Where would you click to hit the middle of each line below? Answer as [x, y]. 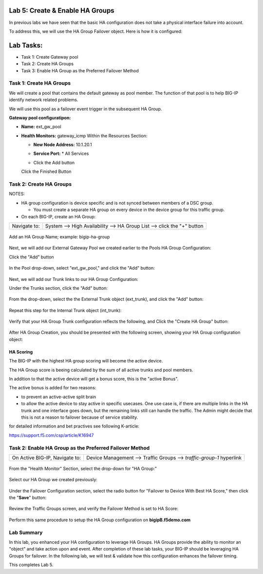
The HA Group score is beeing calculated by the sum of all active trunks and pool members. [101, 370]
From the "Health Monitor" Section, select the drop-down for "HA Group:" [83, 468]
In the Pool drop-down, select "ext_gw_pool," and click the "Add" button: [82, 268]
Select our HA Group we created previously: [53, 480]
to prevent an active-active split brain [59, 397]
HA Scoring [21, 352]
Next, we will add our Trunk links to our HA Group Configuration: [74, 279]
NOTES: [17, 194]
